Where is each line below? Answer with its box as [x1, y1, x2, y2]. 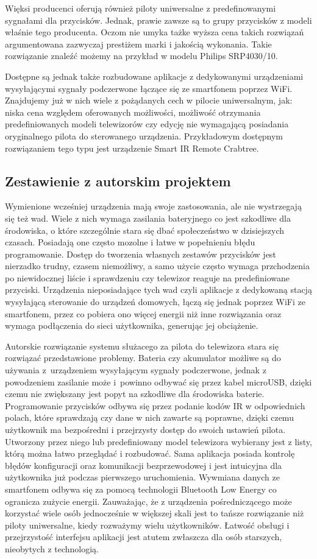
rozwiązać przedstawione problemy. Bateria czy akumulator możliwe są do [5, 351, 281, 364]
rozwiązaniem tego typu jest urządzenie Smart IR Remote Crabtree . [5, 141, 259, 154]
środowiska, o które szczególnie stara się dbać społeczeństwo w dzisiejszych [5, 223, 285, 236]
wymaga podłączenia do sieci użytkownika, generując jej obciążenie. [5, 319, 258, 332]
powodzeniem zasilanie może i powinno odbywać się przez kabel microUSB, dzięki [5, 375, 312, 388]
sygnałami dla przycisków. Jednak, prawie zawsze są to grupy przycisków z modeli [5, 13, 312, 26]
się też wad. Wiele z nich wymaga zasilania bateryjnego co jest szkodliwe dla [5, 211, 291, 224]
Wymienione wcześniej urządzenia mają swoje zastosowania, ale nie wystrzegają [5, 200, 302, 213]
